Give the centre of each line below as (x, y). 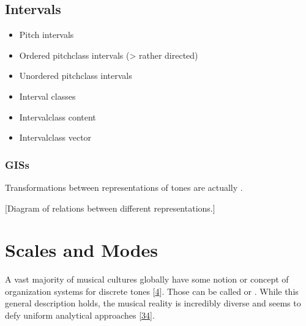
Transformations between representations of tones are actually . (124, 187)
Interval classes (47, 96)
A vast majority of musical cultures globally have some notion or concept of (147, 279)
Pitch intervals (47, 35)
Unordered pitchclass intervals (76, 76)
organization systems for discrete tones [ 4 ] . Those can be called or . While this (152, 291)
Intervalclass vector (55, 137)
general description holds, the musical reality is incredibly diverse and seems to (153, 303)
